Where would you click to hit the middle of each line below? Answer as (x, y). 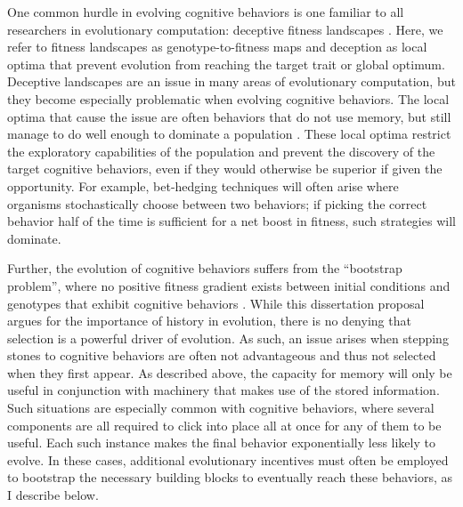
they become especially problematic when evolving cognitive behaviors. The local (228, 98)
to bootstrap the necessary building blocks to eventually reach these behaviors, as (230, 477)
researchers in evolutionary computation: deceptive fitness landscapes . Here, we (225, 29)
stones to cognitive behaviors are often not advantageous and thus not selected (222, 355)
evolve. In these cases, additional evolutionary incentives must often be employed (228, 459)
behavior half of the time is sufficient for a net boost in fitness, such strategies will (231, 221)
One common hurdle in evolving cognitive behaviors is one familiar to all (206, 12)
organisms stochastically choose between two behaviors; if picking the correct (217, 203)
